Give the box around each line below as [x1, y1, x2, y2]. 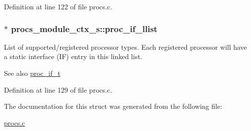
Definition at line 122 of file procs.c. [4, 1, 112, 11]
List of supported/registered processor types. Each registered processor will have [4, 41, 247, 52]
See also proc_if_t [4, 68, 61, 78]
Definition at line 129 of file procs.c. [4, 84, 112, 95]
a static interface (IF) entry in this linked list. [4, 51, 143, 62]
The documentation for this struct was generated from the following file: [4, 101, 222, 111]
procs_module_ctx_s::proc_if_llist [11, 22, 158, 34]
